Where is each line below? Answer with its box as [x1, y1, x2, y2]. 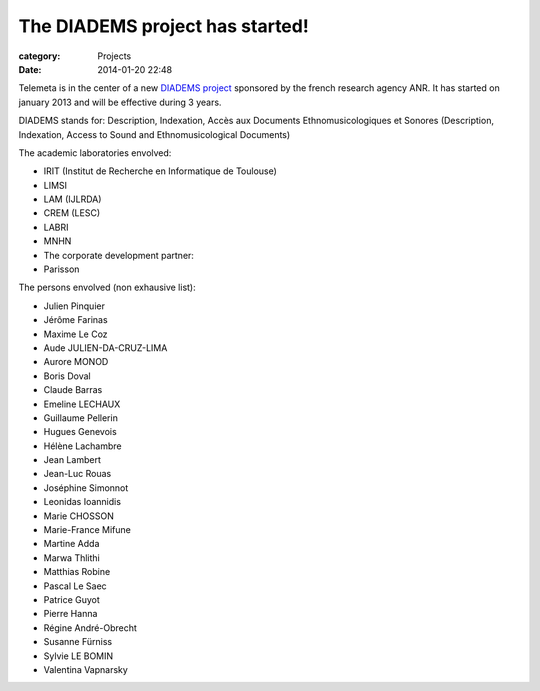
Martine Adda [43, 538, 100, 550]
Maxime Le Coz [43, 328, 109, 340]
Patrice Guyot [43, 594, 100, 605]
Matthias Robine [43, 566, 111, 578]
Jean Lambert [43, 454, 102, 466]
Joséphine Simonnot [43, 481, 129, 494]
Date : [18, 63, 42, 75]
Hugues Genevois [43, 426, 117, 438]
